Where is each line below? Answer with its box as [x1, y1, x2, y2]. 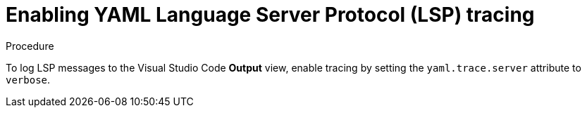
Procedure [6, 39, 54, 52]
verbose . [6, 73, 51, 86]
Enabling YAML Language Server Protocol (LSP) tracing [6, 3, 535, 27]
